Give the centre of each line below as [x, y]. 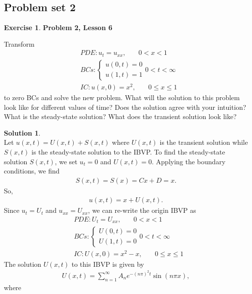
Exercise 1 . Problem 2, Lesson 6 [58, 27]
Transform [19, 43]
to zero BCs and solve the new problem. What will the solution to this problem [122, 97]
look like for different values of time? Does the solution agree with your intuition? [125, 107]
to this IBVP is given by [108, 264]
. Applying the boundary [189, 161]
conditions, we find [32, 171]
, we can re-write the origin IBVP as [142, 210]
